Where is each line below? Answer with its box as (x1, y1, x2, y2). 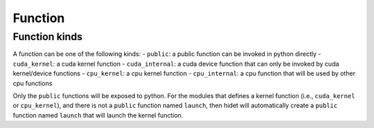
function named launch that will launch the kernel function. (12, 111, 184, 119)
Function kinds (12, 30, 83, 43)
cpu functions (12, 79, 53, 87)
